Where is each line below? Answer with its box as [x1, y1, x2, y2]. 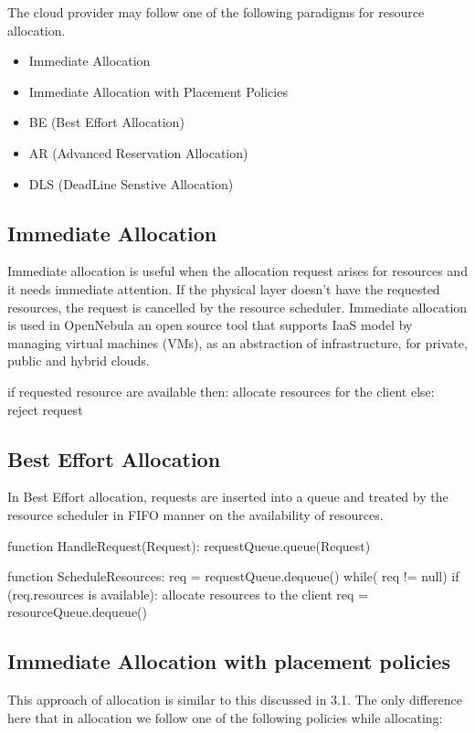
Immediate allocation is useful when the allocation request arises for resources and [7, 261, 468, 281]
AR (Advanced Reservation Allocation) [28, 143, 248, 162]
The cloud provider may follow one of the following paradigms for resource [7, 3, 425, 21]
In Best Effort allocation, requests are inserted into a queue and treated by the [7, 487, 449, 506]
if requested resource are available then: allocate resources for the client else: [7, 381, 435, 400]
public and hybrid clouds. [7, 351, 150, 370]
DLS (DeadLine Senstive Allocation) [28, 174, 234, 193]
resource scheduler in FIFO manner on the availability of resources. [7, 505, 384, 524]
